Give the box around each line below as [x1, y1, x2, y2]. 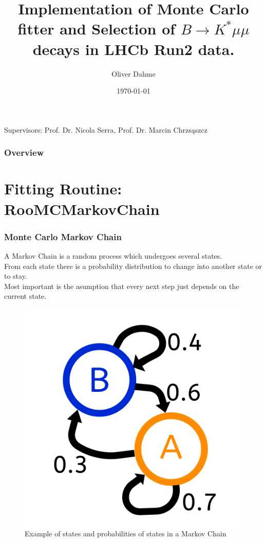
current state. [4, 291, 47, 301]
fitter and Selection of [17, 18, 176, 39]
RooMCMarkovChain [4, 198, 160, 219]
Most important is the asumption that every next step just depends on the [4, 280, 239, 291]
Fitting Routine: [4, 178, 122, 199]
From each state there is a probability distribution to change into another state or [4, 260, 262, 271]
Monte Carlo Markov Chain [4, 230, 122, 243]
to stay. [4, 270, 27, 281]
